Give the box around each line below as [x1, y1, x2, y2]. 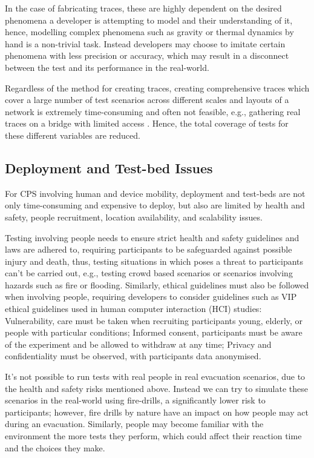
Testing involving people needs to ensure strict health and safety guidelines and [5, 231, 299, 244]
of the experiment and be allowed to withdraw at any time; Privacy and [5, 337, 272, 350]
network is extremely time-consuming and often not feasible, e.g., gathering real [5, 105, 301, 118]
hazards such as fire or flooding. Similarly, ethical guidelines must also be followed [5, 278, 309, 291]
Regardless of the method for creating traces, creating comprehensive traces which [5, 81, 310, 94]
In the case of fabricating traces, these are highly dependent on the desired [5, 2, 282, 14]
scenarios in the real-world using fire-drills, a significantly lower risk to [5, 394, 266, 407]
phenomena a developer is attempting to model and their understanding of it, [5, 13, 293, 26]
